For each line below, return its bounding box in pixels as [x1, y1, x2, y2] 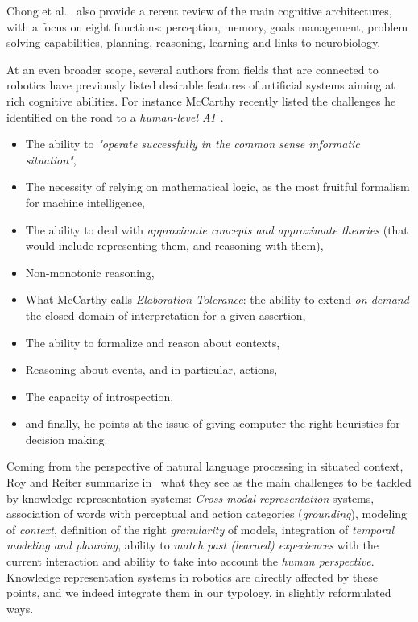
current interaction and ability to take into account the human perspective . [6, 553, 375, 570]
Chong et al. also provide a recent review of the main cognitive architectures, [6, 2, 392, 19]
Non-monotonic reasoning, [25, 263, 155, 280]
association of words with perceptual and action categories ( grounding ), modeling [6, 505, 408, 522]
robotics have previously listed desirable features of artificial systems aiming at [6, 77, 395, 93]
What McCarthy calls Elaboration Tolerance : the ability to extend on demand [25, 291, 409, 308]
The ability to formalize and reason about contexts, [25, 334, 280, 350]
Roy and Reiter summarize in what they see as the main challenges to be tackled [6, 474, 412, 491]
